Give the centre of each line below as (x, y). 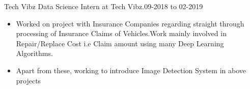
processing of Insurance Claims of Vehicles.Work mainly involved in (121, 33)
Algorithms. (34, 53)
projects (29, 80)
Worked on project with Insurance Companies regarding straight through (130, 23)
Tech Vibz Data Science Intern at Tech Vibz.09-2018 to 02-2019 (104, 6)
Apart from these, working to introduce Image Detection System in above (131, 70)
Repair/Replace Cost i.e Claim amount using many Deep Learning (120, 43)
